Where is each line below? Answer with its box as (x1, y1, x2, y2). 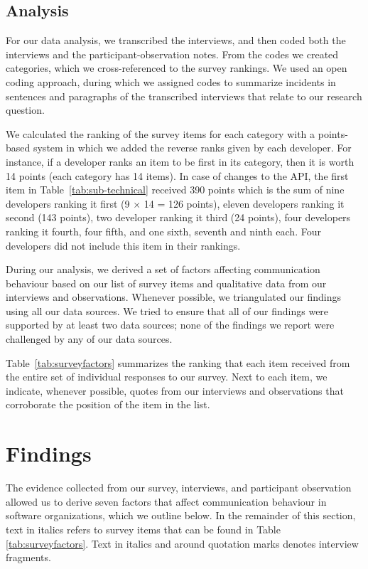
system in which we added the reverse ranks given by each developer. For (33, 140, 352, 155)
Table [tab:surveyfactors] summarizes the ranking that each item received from (6, 355, 350, 370)
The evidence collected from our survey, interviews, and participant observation (6, 480, 352, 495)
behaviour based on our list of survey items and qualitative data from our (6, 275, 327, 290)
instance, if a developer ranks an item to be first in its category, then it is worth (6, 154, 355, 169)
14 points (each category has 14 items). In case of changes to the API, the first (6, 168, 349, 183)
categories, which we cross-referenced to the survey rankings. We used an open (6, 60, 347, 75)
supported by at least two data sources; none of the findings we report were (6, 317, 335, 332)
